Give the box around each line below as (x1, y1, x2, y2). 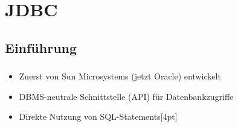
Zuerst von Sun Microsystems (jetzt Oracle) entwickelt (19, 70, 221, 82)
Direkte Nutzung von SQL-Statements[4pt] (19, 110, 178, 123)
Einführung (5, 38, 77, 57)
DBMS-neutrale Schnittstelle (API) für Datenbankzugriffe (19, 90, 234, 102)
